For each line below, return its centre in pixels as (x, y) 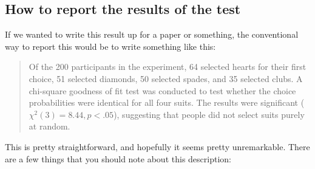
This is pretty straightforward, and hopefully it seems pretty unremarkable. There (157, 146)
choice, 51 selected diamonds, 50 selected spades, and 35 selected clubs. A (166, 78)
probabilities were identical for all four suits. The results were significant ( (167, 102)
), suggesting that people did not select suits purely (209, 114)
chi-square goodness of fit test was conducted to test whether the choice (162, 90)
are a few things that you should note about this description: (118, 158)
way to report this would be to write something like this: (110, 46)
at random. (49, 126)
